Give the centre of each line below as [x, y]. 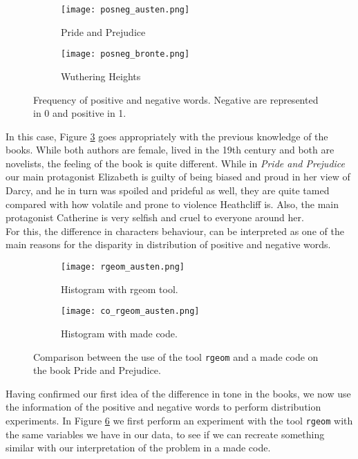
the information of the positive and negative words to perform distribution [163, 407]
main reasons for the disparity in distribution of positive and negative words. [168, 244]
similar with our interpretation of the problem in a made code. [138, 448]
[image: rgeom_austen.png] [123, 267]
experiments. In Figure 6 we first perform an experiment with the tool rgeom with [179, 420]
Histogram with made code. [119, 333]
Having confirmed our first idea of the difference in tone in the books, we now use [178, 393]
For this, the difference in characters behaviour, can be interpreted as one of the [175, 231]
